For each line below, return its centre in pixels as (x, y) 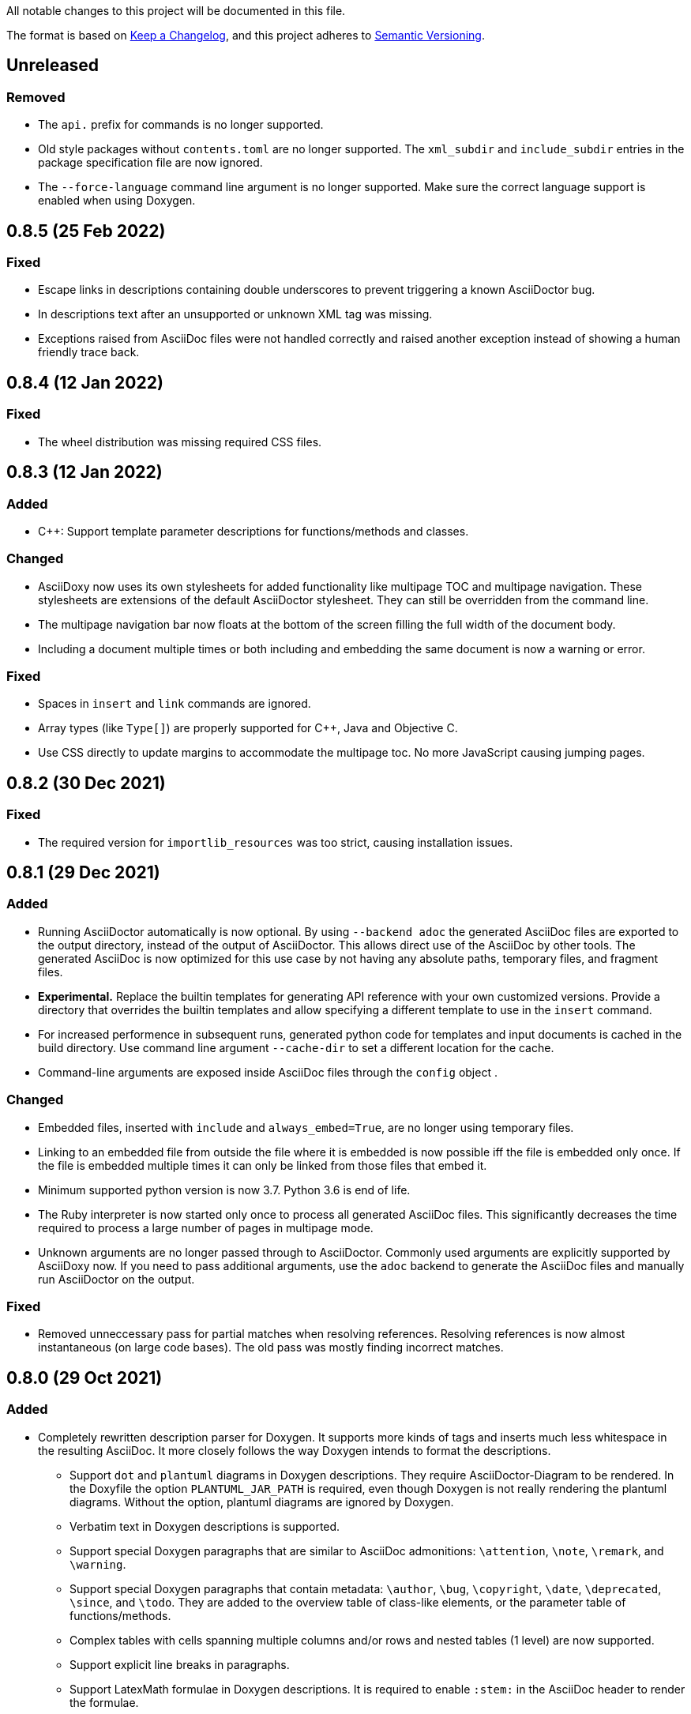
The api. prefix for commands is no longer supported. (181, 125)
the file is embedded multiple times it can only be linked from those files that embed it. (263, 1165)
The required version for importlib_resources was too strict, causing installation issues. (276, 842)
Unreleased (53, 66)
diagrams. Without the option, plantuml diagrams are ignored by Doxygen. (262, 1502)
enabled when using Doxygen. (117, 201)
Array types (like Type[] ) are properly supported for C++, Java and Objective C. (248, 728)
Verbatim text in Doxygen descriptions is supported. (205, 1526)
